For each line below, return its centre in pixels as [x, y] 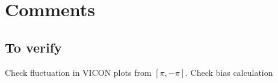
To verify [33, 47]
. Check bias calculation [229, 72]
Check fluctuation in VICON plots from [78, 72]
